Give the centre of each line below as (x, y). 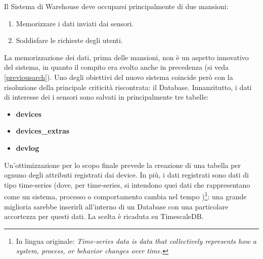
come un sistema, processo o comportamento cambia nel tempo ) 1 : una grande (125, 196)
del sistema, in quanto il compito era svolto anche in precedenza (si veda (117, 67)
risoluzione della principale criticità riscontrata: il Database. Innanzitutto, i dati (128, 87)
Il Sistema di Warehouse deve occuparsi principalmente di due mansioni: (116, 6)
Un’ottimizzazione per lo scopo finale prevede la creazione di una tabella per (123, 165)
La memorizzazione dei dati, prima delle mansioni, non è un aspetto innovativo (126, 57)
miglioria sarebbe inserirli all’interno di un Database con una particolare (116, 206)
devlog (28, 147)
